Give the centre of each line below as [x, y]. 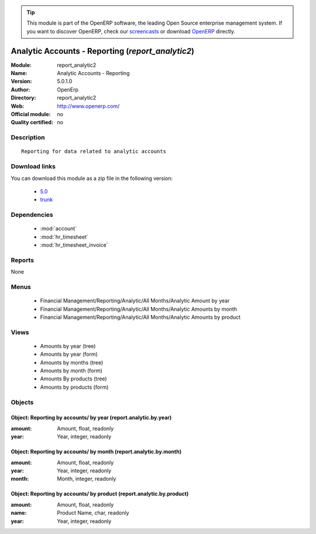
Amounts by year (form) [69, 354]
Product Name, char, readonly [93, 513]
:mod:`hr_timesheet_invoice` [74, 245]
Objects [22, 402]
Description [28, 138]
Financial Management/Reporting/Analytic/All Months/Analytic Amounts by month [138, 309]
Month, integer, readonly [87, 479]
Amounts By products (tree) [74, 379]
